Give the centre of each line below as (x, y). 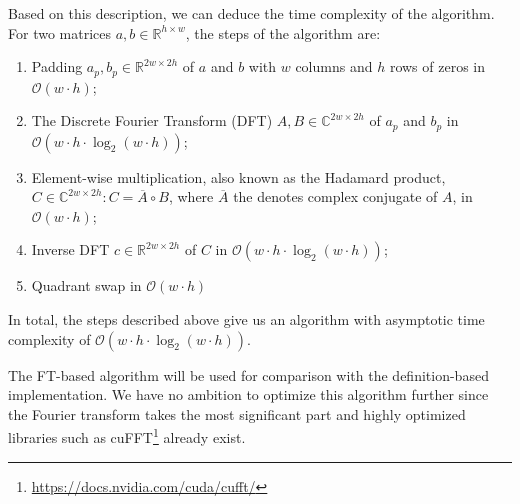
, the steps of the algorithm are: (283, 32)
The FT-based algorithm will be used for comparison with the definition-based (248, 374)
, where (191, 196)
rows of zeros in (437, 66)
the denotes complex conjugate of (335, 196)
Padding (57, 66)
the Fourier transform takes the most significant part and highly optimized (237, 413)
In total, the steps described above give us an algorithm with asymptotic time (246, 319)
